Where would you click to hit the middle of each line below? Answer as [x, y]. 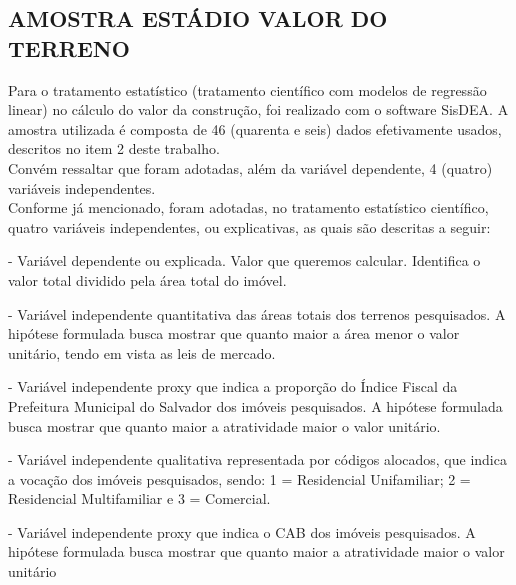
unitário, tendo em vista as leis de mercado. [142, 352]
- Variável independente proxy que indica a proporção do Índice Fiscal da [233, 386]
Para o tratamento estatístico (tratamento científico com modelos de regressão [247, 89]
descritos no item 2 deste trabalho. [114, 148]
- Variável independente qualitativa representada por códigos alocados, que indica [257, 459]
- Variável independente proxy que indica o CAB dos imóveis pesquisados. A [242, 531]
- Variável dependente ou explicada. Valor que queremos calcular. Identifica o [244, 260]
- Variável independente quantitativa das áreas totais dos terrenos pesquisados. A [257, 313]
